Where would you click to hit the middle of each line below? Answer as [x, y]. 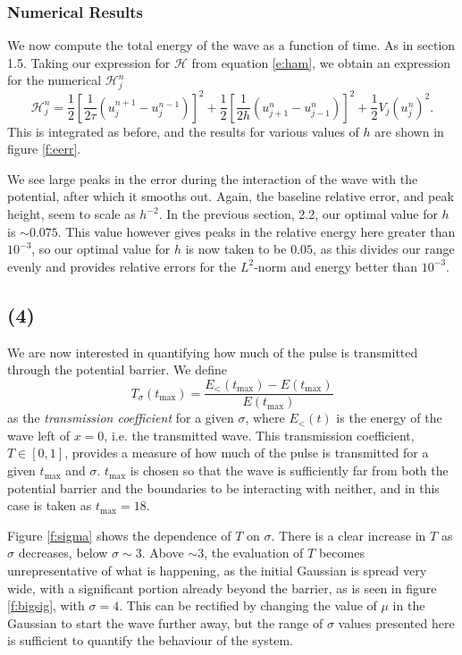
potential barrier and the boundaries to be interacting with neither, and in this [223, 487]
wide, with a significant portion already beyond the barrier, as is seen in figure [222, 588]
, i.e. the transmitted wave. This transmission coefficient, [259, 435]
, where [265, 418]
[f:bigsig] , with [46, 605]
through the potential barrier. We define [117, 369]
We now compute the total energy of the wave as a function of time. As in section [231, 45]
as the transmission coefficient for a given [121, 418]
